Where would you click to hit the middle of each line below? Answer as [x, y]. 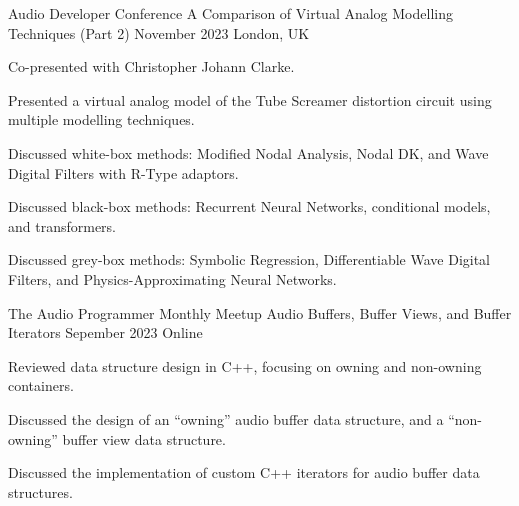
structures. [40, 491]
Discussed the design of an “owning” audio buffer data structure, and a [226, 418]
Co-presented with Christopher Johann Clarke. [151, 66]
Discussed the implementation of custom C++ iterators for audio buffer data [244, 472]
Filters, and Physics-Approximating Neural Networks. [172, 278]
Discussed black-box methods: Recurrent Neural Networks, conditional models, [249, 206]
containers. [41, 385]
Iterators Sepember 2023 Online [105, 332]
